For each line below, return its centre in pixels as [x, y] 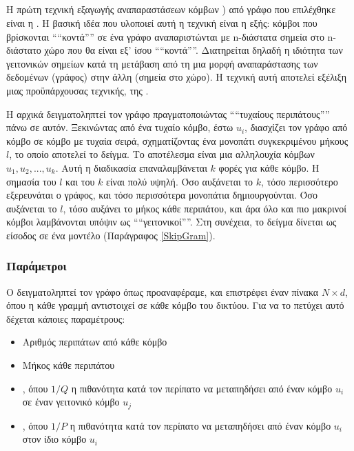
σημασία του [31, 181]
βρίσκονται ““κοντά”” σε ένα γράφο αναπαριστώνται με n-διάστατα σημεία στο [165, 36]
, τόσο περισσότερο [300, 181]
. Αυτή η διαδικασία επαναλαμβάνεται [131, 167]
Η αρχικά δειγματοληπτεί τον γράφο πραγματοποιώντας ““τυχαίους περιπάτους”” [168, 113]
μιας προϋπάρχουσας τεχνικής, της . [77, 90]
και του [80, 181]
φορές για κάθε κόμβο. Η [269, 167]
